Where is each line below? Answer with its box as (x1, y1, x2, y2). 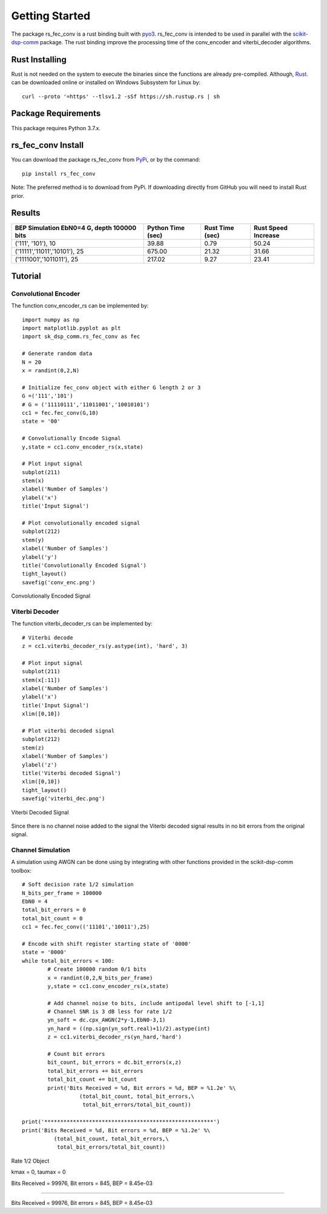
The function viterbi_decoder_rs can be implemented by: (11, 620, 153, 627)
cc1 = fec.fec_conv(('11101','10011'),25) (22, 923, 150, 931)
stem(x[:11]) (22, 676, 61, 684)
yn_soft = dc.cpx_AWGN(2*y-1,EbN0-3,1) (47, 1017, 166, 1023)
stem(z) (22, 744, 45, 751)
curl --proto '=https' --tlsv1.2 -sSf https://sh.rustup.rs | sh (22, 93, 220, 100)
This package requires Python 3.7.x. (11, 124, 101, 131)
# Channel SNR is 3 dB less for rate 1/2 (47, 1008, 173, 1015)
